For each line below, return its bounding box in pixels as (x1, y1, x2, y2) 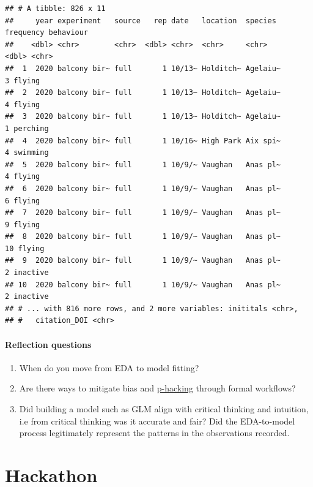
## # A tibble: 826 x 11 (5, 4, 106, 13)
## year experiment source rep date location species (5, 16, 276, 25)
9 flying (5, 220, 40, 229)
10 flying (5, 244, 45, 253)
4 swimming (5, 148, 49, 157)
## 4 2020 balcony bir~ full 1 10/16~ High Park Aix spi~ (5, 136, 281, 145)
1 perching (5, 124, 49, 133)
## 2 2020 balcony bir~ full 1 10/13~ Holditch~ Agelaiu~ (5, 88, 281, 97)
